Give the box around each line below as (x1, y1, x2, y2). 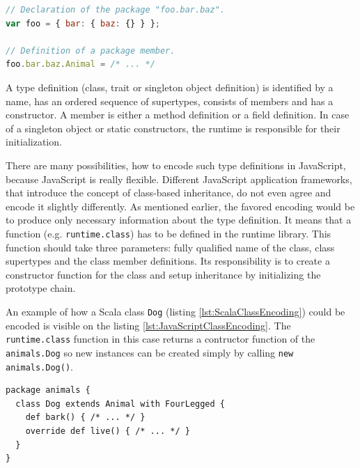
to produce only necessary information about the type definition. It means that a (6, 212, 352, 227)
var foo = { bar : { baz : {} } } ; (6, 18, 161, 29)
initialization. (6, 134, 62, 149)
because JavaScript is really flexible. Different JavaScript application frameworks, (6, 171, 352, 186)
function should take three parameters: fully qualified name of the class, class (6, 240, 335, 254)
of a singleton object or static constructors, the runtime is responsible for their (6, 120, 341, 135)
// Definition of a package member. (6, 45, 175, 56)
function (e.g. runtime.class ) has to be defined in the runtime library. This (6, 226, 331, 240)
